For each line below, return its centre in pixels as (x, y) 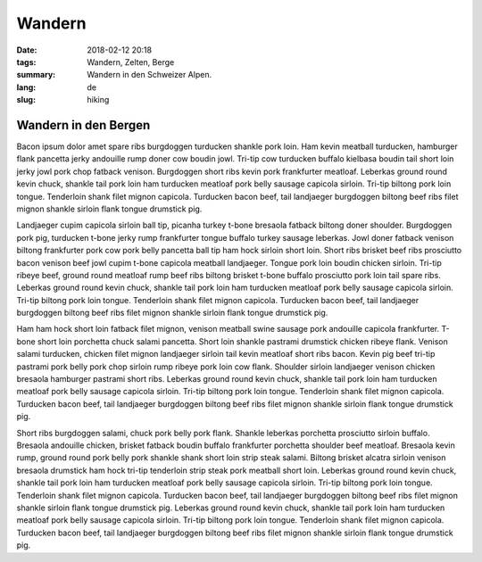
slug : (26, 100)
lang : (26, 87)
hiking (98, 100)
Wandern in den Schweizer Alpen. (150, 75)
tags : (26, 62)
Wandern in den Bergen (83, 125)
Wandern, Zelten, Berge (131, 62)
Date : (27, 50)
